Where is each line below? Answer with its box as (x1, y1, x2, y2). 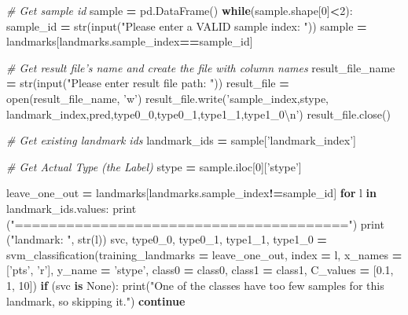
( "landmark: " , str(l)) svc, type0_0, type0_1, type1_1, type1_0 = (6, 231, 327, 247)
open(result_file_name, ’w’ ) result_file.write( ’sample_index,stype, (6, 90, 329, 106)
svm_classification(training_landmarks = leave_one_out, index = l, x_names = (6, 246, 402, 262)
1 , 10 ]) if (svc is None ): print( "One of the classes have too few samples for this (6, 277, 384, 293)
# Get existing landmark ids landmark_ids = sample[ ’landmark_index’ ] (6, 132, 356, 148)
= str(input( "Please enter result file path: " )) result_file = (6, 75, 289, 91)
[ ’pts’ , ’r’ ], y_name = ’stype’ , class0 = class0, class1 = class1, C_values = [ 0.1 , (6, 262, 394, 278)
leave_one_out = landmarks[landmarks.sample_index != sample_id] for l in (6, 185, 377, 201)
